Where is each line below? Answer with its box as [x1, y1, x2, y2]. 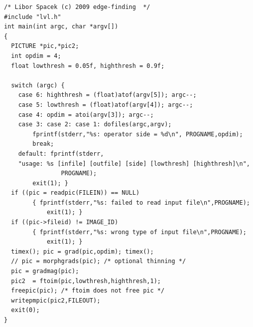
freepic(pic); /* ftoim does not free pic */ [11, 287, 165, 295]
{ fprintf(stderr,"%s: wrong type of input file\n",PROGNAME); [32, 228, 247, 236]
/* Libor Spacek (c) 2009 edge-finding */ [4, 3, 150, 10]
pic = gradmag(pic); [11, 268, 79, 275]
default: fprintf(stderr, [18, 150, 104, 157]
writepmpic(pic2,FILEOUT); [11, 297, 101, 304]
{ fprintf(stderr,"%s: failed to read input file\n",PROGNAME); [32, 199, 250, 206]
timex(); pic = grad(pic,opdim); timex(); [11, 248, 154, 255]
